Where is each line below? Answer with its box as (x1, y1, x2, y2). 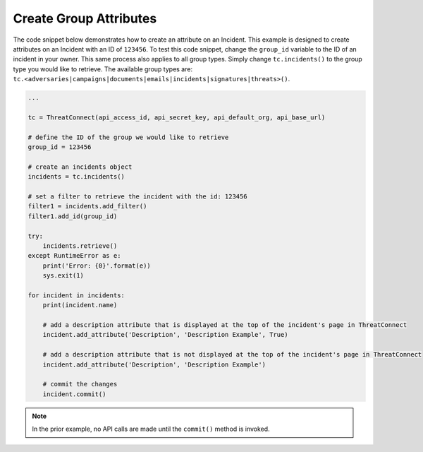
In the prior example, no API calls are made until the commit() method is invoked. (32, 424, 271, 434)
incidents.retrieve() (42, 242, 118, 250)
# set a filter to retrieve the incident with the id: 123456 (27, 193, 247, 201)
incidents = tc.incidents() (27, 173, 125, 181)
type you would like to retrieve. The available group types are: (13, 64, 193, 73)
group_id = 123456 (27, 143, 92, 151)
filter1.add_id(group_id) (27, 212, 118, 220)
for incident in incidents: (27, 291, 125, 299)
